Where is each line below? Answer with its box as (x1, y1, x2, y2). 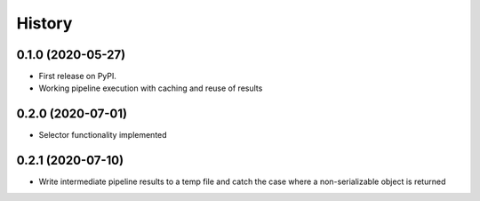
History (16, 13, 73, 33)
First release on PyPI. (38, 71, 117, 82)
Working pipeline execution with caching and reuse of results (38, 83, 263, 93)
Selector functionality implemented (38, 130, 168, 141)
